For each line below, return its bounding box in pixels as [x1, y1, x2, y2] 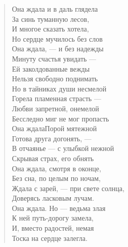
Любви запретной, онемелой [12, 103, 99, 113]
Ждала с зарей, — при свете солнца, [12, 182, 124, 193]
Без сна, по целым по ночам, [12, 173, 101, 183]
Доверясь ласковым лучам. [12, 193, 94, 203]
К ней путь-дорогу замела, [12, 212, 94, 223]
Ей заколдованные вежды [12, 63, 90, 74]
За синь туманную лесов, [12, 13, 90, 24]
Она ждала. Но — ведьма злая [12, 202, 106, 213]
